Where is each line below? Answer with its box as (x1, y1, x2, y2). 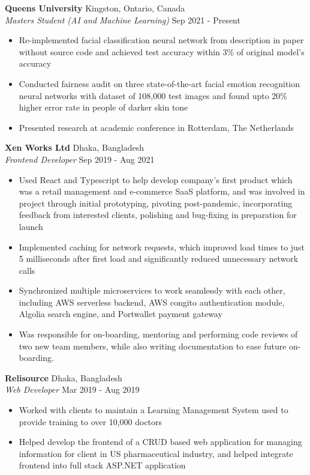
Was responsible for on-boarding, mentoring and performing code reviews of (19, 328, 298, 340)
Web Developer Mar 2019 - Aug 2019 (5, 383, 140, 396)
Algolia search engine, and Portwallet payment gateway (19, 307, 222, 320)
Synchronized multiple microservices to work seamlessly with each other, (19, 284, 285, 297)
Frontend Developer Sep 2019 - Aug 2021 (5, 153, 155, 165)
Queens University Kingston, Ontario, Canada (5, 2, 185, 14)
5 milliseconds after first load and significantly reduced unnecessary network (19, 252, 299, 265)
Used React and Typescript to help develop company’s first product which (19, 173, 293, 186)
